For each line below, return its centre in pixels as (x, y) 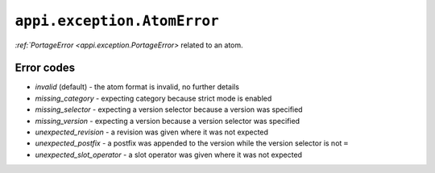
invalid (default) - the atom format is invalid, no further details (137, 87)
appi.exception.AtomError (117, 21)
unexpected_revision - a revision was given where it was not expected (152, 132)
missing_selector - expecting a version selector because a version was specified (169, 109)
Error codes (45, 68)
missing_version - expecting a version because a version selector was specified (168, 121)
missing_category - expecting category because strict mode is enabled (153, 98)
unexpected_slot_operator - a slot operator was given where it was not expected (168, 154)
